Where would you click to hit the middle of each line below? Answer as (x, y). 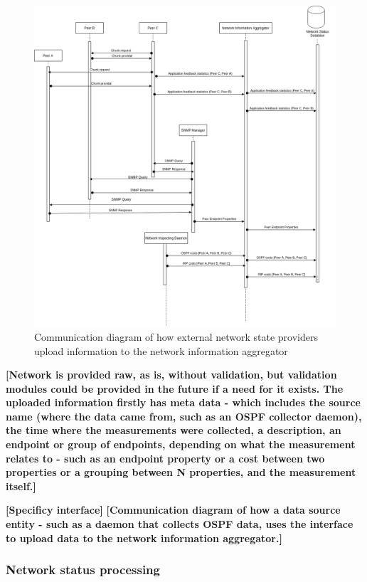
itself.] (21, 486)
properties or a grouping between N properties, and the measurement (181, 472)
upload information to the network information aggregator (161, 350)
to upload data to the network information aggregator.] (144, 538)
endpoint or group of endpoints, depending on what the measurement (181, 444)
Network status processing (83, 570)
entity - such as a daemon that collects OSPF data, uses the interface (180, 524)
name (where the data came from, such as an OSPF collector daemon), (184, 416)
